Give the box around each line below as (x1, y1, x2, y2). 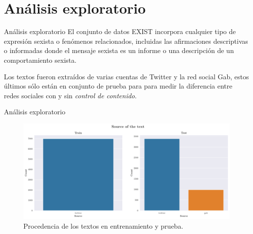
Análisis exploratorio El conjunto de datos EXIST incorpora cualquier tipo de (4, 26, 236, 36)
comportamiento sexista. (4, 54, 77, 65)
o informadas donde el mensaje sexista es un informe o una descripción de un (4, 45, 234, 55)
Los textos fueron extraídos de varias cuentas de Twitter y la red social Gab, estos (4, 71, 249, 81)
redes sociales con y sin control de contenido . (4, 90, 137, 100)
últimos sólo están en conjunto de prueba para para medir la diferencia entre (4, 81, 233, 91)
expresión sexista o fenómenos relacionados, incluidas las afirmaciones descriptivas (4, 36, 248, 46)
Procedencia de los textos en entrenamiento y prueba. (23, 220, 183, 231)
